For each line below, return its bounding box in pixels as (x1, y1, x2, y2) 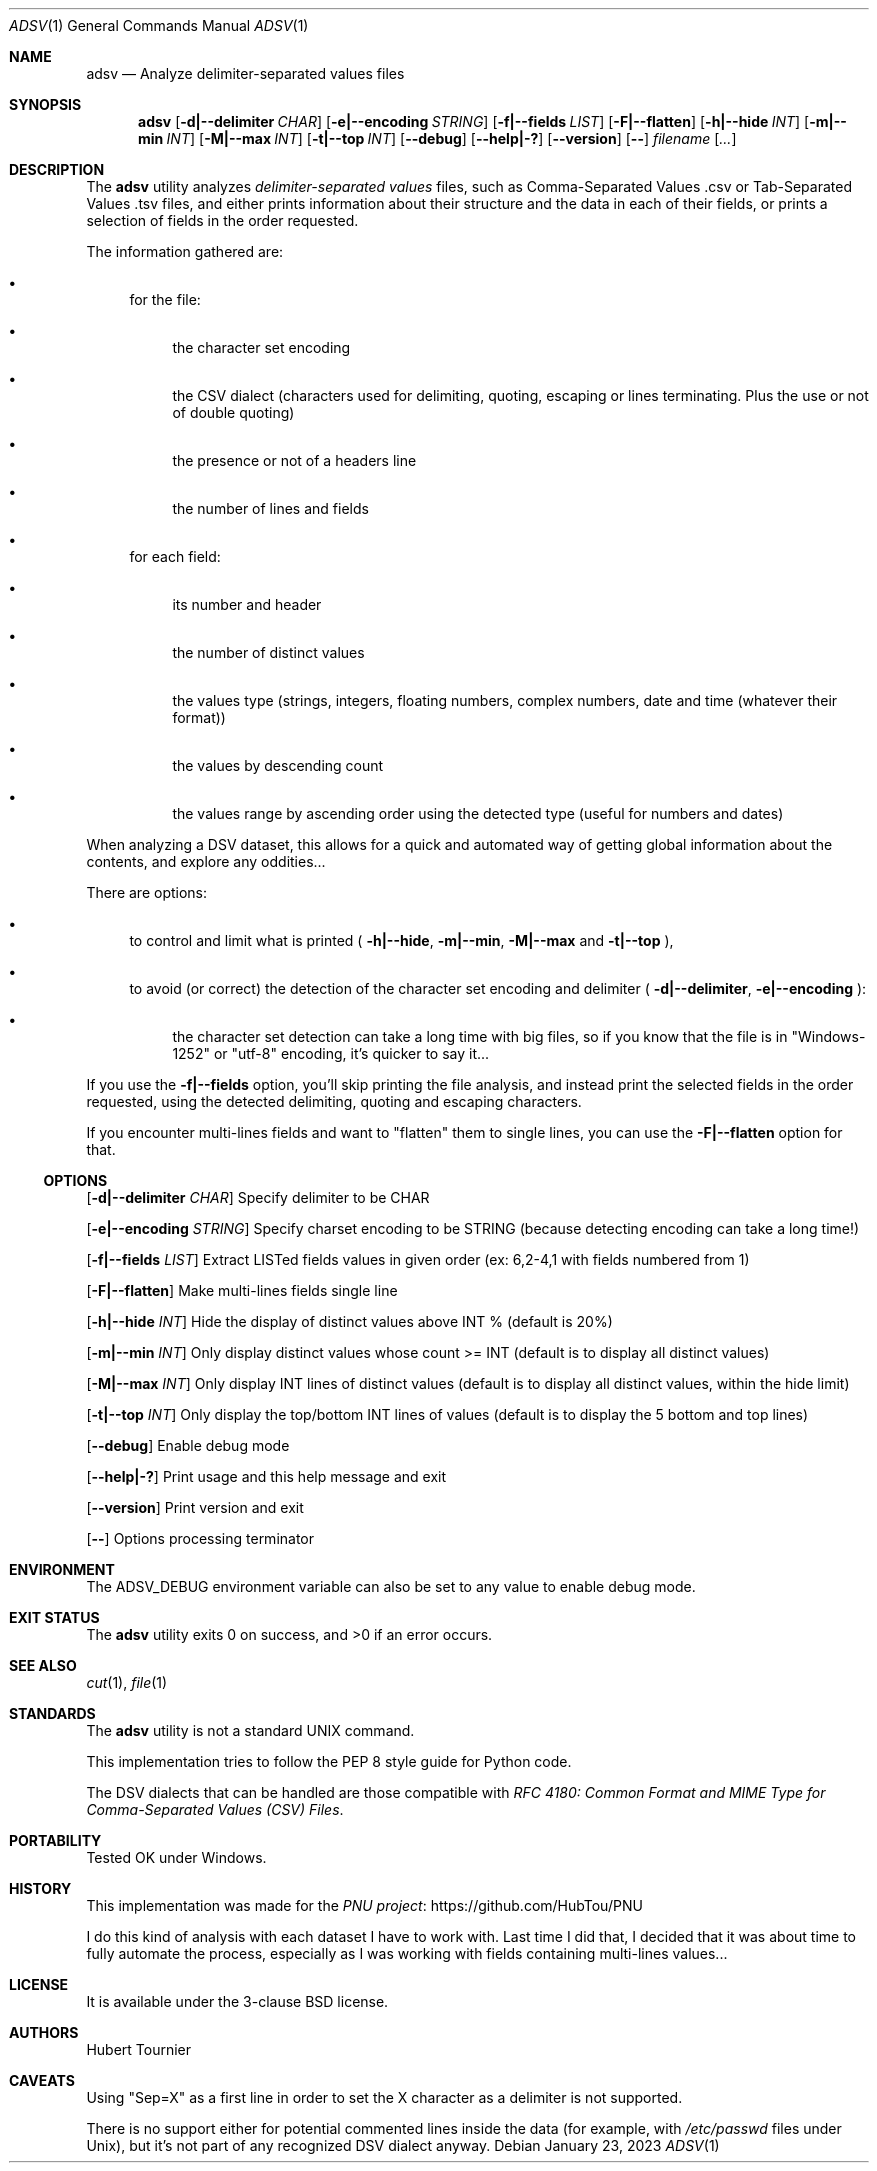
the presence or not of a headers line (172, 452, 417, 469)
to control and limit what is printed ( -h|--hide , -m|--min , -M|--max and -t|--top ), (129, 932, 674, 949)
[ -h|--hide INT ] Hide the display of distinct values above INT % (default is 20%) (86, 1313, 613, 1330)
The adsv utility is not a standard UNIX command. (86, 1722, 415, 1739)
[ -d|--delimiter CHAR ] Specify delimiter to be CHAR (86, 1189, 430, 1206)
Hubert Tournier (86, 2041, 192, 2058)
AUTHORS (9, 2024, 79, 2041)
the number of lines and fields (172, 500, 369, 517)
